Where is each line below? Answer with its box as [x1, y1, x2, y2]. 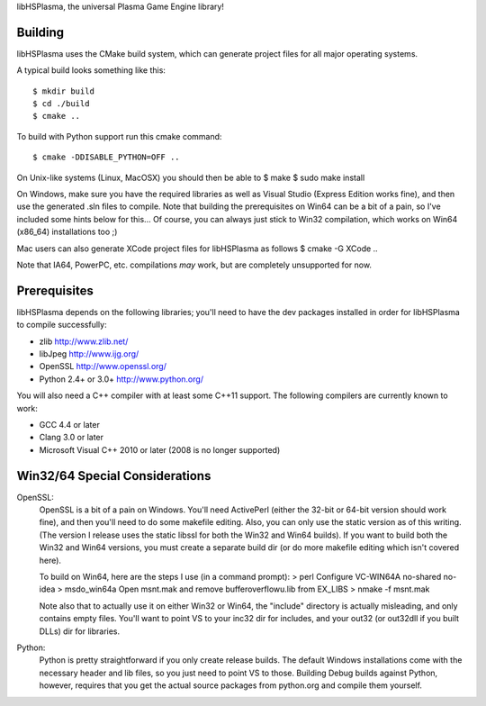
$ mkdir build [32, 86, 94, 96]
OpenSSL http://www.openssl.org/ [39, 361, 166, 372]
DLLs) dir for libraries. [39, 626, 121, 637]
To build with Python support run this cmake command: [16, 131, 222, 141]
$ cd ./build [32, 99, 90, 109]
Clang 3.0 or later [39, 432, 103, 443]
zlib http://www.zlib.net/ [39, 336, 129, 347]
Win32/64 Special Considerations [16, 468, 211, 484]
